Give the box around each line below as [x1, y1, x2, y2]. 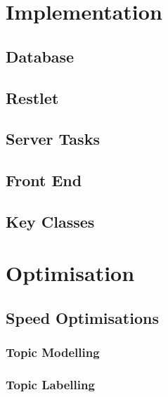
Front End [6, 169, 82, 191]
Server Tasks [6, 128, 100, 150]
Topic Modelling [6, 344, 100, 361]
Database [6, 45, 75, 67]
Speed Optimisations [6, 307, 159, 329]
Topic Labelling [6, 376, 95, 393]
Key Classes [6, 210, 95, 232]
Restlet [6, 86, 59, 108]
